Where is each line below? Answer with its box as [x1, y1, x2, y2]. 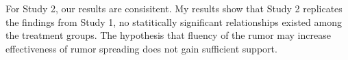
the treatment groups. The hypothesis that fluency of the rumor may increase [5, 28, 331, 42]
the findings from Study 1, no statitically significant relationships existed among [5, 14, 342, 29]
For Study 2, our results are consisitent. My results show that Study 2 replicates [5, 1, 343, 15]
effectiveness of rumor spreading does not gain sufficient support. [5, 41, 277, 55]
